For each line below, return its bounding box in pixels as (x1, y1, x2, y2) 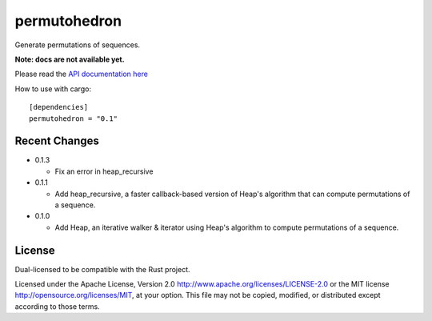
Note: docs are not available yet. (14, 54, 125, 64)
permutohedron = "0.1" (29, 114, 118, 123)
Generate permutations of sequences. (14, 40, 140, 50)
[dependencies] (29, 102, 89, 112)
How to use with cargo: (14, 84, 92, 94)
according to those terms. (14, 301, 100, 311)
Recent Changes (14, 134, 100, 148)
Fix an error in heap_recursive (54, 167, 154, 176)
